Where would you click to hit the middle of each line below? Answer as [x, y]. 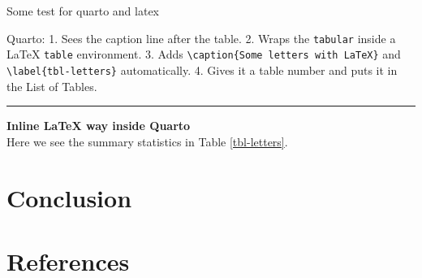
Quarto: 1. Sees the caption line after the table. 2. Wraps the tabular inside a [201, 38]
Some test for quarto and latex [83, 11]
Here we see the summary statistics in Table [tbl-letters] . [147, 141]
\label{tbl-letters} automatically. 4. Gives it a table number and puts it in [202, 69]
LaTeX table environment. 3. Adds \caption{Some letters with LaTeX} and [204, 54]
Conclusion [69, 197]
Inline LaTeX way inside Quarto [99, 126]
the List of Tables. [52, 86]
